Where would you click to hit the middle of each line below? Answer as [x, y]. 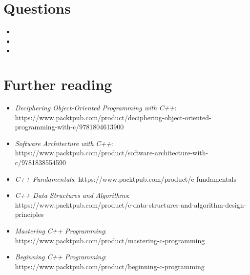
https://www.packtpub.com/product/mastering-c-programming [110, 240]
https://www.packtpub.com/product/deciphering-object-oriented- [113, 117]
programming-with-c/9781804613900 [69, 127]
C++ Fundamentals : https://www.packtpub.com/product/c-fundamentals [125, 179]
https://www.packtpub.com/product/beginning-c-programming [110, 266]
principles [29, 214]
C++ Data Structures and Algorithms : [72, 195]
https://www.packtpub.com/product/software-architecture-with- [112, 153]
